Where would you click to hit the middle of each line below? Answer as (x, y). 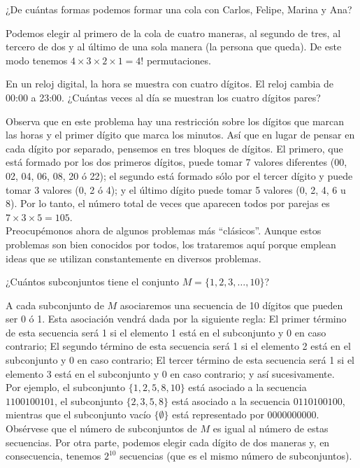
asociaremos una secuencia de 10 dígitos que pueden (231, 305)
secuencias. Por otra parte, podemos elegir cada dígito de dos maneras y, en (168, 442)
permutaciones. (179, 60)
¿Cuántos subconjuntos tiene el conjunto (92, 282)
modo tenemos (37, 60)
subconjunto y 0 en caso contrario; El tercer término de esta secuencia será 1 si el (180, 360)
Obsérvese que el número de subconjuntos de (101, 428)
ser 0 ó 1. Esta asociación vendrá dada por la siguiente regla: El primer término (176, 319)
